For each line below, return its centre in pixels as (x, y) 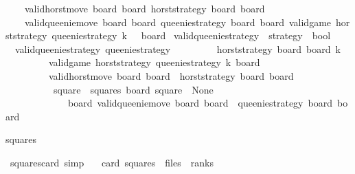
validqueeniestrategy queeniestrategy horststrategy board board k (177, 48)
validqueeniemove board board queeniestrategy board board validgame (178, 22)
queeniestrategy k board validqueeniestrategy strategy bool (191, 35)
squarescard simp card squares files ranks (112, 162)
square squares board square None (133, 89)
